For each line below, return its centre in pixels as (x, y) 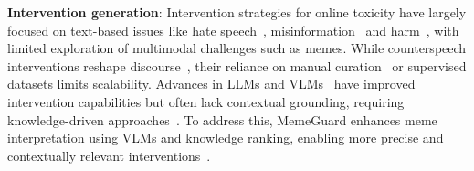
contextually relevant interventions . (109, 155)
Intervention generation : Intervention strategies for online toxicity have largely (237, 12)
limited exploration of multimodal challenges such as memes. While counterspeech (237, 48)
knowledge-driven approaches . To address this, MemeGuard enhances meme (222, 119)
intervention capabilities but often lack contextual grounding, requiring (206, 101)
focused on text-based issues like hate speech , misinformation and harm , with (233, 30)
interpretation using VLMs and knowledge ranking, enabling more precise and (226, 138)
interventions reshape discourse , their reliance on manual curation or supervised (237, 65)
